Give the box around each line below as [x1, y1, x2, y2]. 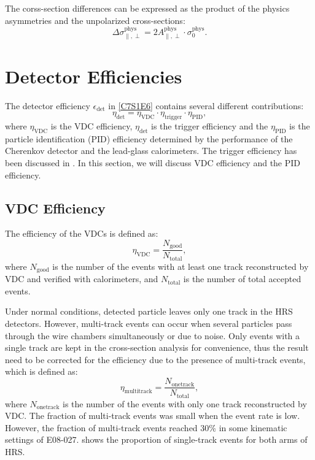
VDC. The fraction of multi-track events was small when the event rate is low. [5, 409, 300, 422]
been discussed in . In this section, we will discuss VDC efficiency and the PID [5, 156, 301, 169]
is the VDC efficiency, [50, 119, 133, 132]
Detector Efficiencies [5, 63, 182, 88]
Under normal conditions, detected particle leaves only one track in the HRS [5, 305, 293, 318]
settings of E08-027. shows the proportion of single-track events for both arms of [5, 433, 308, 446]
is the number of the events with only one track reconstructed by [63, 397, 307, 410]
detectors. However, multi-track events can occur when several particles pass [5, 317, 292, 330]
